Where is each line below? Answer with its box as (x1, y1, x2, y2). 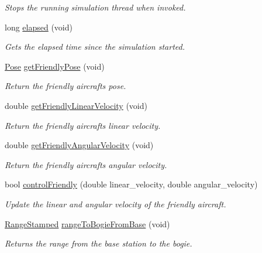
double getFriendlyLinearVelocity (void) (5, 99, 147, 111)
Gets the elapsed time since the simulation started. (5, 40, 185, 53)
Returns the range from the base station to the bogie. (5, 237, 192, 249)
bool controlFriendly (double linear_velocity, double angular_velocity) (5, 178, 258, 190)
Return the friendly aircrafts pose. (5, 80, 126, 92)
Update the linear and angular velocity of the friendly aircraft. (5, 197, 226, 210)
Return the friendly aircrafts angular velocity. (5, 158, 167, 170)
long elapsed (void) (5, 20, 73, 33)
